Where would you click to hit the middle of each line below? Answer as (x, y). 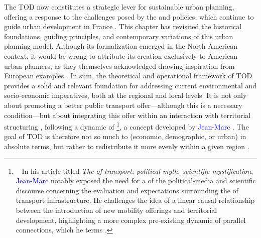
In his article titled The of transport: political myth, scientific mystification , (137, 170)
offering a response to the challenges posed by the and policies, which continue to (129, 16)
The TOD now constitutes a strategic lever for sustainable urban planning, (119, 7)
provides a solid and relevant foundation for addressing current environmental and (130, 85)
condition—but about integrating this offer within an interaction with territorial (127, 115)
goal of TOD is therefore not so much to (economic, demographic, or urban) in (125, 136)
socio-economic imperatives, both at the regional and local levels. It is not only (125, 95)
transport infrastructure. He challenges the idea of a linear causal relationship (135, 200)
